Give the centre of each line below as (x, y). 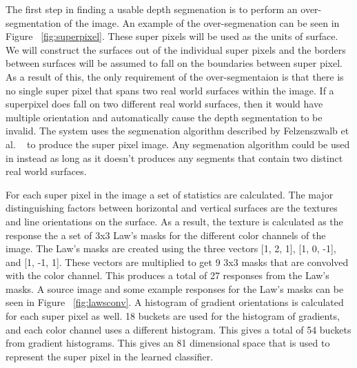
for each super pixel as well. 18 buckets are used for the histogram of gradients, (173, 316)
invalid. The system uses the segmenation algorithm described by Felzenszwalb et (177, 131)
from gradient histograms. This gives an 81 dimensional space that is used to (168, 343)
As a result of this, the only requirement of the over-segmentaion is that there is (175, 76)
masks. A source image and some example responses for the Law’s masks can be (175, 288)
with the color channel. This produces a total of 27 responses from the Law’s (167, 275)
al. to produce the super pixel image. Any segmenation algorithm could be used (178, 144)
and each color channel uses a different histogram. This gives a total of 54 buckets (178, 329)
